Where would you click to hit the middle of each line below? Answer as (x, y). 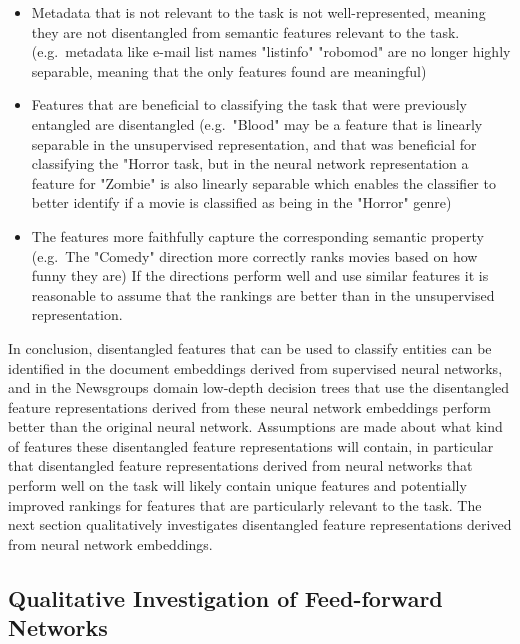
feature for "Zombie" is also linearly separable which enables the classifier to (263, 182)
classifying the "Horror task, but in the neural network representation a (250, 163)
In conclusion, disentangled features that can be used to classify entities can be (250, 347)
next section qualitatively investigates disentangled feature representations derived (260, 524)
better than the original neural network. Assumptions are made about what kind (255, 426)
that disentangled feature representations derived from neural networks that (240, 465)
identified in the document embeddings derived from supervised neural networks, (255, 367)
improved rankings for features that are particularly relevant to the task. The (245, 504)
